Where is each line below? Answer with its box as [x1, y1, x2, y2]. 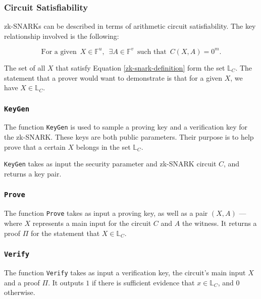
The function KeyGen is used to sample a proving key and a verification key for [4, 122, 247, 132]
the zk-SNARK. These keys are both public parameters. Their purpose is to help [4, 132, 254, 142]
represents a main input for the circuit [32, 218, 151, 228]
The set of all [4, 62, 45, 73]
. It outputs [48, 277, 84, 287]
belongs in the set [76, 141, 131, 152]
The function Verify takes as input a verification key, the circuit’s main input [4, 267, 246, 277]
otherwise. [4, 287, 35, 297]
